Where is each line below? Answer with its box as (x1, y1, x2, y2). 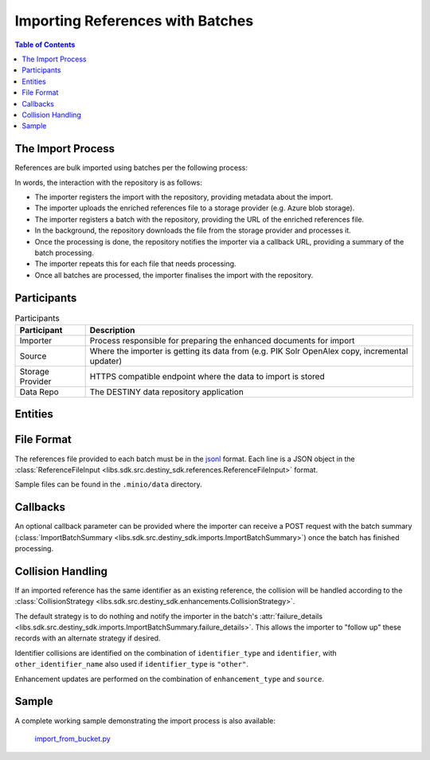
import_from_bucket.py (34, 734, 111, 743)
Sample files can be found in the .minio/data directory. (14, 480, 202, 489)
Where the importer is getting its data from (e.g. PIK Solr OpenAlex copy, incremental (89, 345, 408, 356)
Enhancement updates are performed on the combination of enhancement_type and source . (14, 674, 324, 684)
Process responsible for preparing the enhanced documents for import (89, 335, 355, 346)
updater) (89, 355, 123, 366)
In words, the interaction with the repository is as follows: (14, 178, 203, 187)
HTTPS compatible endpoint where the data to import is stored (89, 370, 326, 382)
